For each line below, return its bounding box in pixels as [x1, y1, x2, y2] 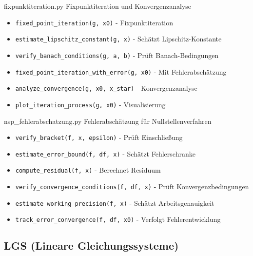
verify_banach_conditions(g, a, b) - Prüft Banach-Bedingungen [15, 50, 219, 60]
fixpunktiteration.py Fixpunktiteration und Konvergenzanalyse [4, 1, 191, 11]
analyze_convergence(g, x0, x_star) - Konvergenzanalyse [15, 83, 197, 93]
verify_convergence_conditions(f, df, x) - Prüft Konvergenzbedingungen [15, 181, 249, 192]
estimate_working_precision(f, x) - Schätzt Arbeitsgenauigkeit [15, 197, 214, 208]
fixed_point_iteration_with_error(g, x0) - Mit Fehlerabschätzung [15, 66, 227, 77]
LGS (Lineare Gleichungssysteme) [4, 238, 179, 253]
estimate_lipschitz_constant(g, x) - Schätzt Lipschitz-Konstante [15, 34, 222, 44]
